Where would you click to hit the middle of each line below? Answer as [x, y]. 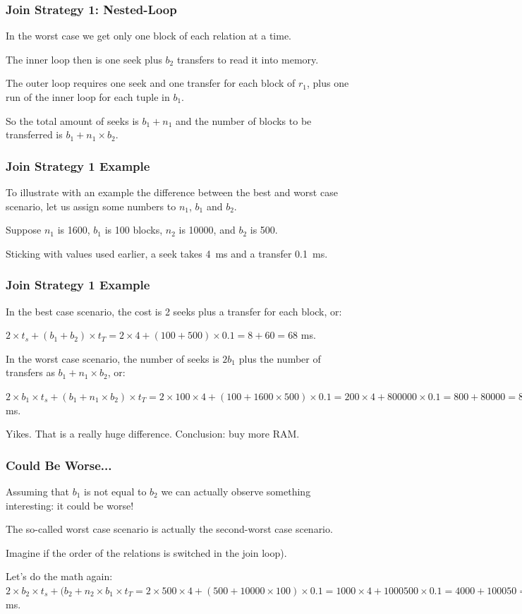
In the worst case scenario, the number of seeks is [113, 358]
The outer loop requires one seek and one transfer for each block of [151, 83]
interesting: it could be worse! [70, 505]
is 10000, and [207, 230]
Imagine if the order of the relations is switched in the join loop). [146, 552]
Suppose [24, 230]
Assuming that [37, 491]
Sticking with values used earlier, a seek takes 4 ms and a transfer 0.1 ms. [167, 253]
